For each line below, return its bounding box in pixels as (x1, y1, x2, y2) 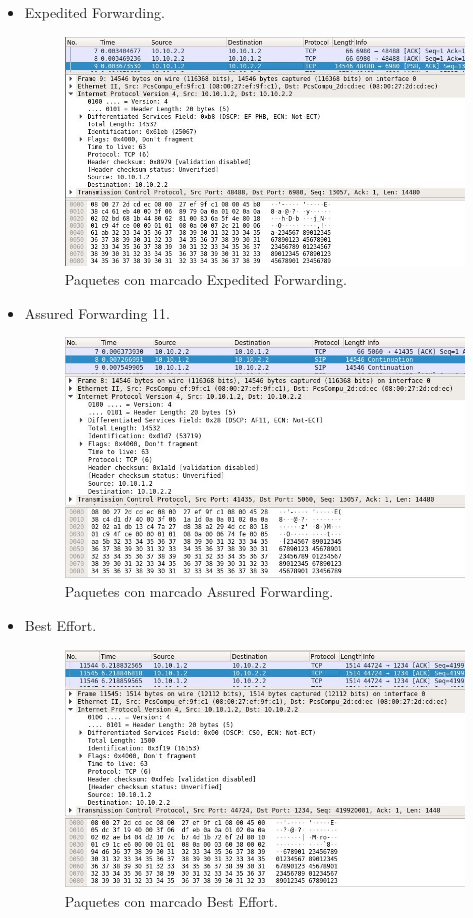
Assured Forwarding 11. (24, 302, 170, 323)
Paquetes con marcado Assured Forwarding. (64, 581, 334, 602)
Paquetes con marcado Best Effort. (64, 890, 278, 911)
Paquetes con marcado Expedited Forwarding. (64, 269, 347, 290)
